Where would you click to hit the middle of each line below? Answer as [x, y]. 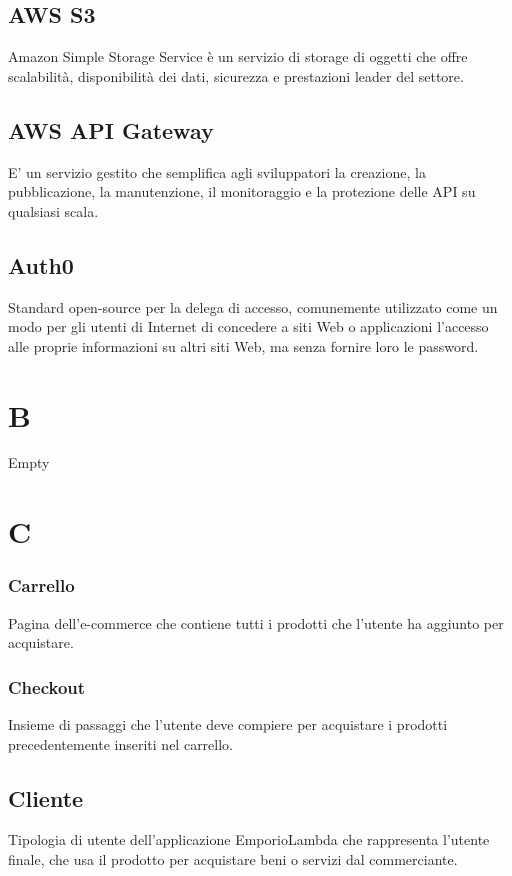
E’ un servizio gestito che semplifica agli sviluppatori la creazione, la [217, 171]
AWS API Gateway [111, 129]
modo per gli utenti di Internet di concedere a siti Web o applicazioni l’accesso [248, 326]
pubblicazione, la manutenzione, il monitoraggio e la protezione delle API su [242, 191]
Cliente [46, 797]
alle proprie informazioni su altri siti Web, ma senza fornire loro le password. [243, 345]
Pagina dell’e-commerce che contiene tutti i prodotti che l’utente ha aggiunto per [256, 622]
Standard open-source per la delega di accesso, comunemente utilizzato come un [253, 306]
